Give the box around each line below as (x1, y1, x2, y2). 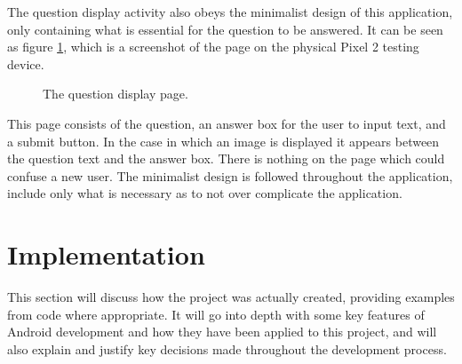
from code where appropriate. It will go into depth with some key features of (7, 305, 425, 323)
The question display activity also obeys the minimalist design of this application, (7, 3, 453, 20)
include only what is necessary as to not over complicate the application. (7, 184, 402, 202)
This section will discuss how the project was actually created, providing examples (7, 288, 455, 306)
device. (7, 54, 44, 73)
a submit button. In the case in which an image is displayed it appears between (7, 131, 440, 150)
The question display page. (43, 84, 188, 103)
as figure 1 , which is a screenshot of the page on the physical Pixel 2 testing (7, 37, 419, 56)
